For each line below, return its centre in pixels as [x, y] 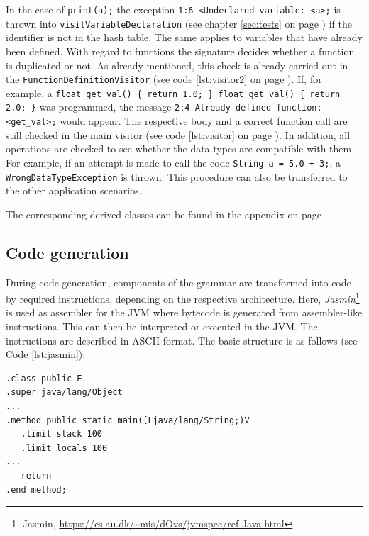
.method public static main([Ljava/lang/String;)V [128, 420]
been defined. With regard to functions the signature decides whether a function [180, 51]
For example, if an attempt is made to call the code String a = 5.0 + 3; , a [173, 162]
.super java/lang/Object [64, 392]
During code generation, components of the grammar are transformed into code [178, 282]
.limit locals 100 [64, 448]
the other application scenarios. [74, 190]
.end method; [36, 490]
